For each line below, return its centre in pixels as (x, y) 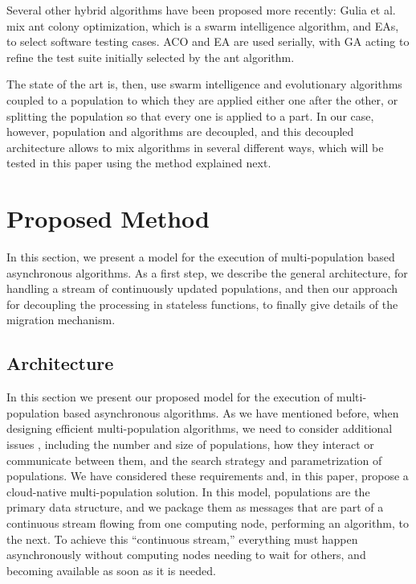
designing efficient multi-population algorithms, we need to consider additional (200, 428)
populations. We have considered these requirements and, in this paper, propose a (208, 476)
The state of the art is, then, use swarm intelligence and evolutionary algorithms (204, 84)
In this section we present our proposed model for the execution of (170, 397)
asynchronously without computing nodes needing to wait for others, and (186, 555)
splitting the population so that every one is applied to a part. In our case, (190, 115)
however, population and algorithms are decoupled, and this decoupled (180, 132)
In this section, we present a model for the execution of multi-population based (201, 257)
